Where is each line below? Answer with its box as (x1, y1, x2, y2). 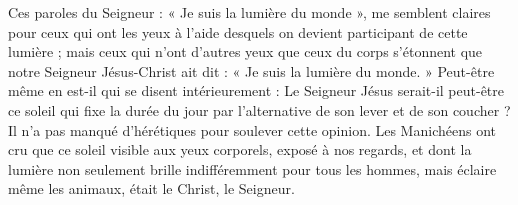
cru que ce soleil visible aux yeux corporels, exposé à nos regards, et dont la (8, 139, 472, 160)
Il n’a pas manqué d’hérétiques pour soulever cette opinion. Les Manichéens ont (8, 119, 496, 140)
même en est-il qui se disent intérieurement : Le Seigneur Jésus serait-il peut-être (8, 80, 505, 101)
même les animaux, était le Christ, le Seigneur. (8, 178, 295, 199)
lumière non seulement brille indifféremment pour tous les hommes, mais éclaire (8, 158, 497, 179)
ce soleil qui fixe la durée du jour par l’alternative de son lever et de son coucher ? (8, 99, 511, 120)
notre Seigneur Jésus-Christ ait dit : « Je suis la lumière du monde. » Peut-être (8, 60, 495, 81)
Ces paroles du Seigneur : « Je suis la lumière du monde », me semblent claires (8, 2, 491, 22)
